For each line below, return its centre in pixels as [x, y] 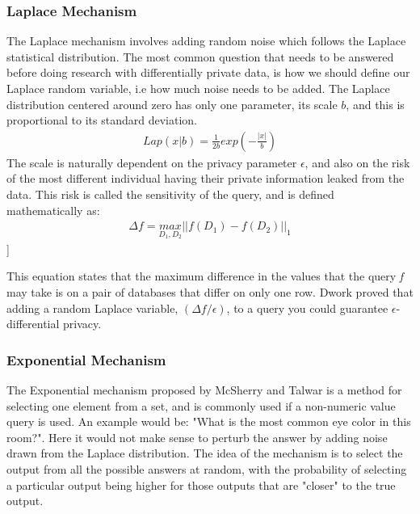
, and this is [375, 104]
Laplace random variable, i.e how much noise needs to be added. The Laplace [198, 88]
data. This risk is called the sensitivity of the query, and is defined [170, 194]
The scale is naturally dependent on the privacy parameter [152, 162]
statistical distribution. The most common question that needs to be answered [200, 56]
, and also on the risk [357, 162]
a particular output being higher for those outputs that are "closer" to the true [201, 485]
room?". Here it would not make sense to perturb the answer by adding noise [197, 437]
